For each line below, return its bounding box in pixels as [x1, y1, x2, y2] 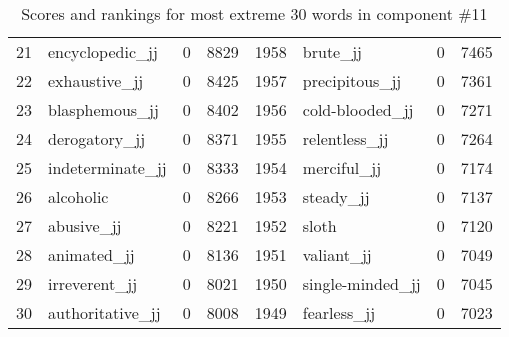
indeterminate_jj [48, 156, 167, 179]
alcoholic [48, 185, 109, 208]
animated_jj [48, 243, 135, 266]
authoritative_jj [48, 301, 161, 324]
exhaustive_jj [48, 69, 144, 92]
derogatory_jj [48, 127, 146, 150]
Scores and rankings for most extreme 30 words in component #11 [21, 2, 488, 25]
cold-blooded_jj [302, 98, 414, 121]
